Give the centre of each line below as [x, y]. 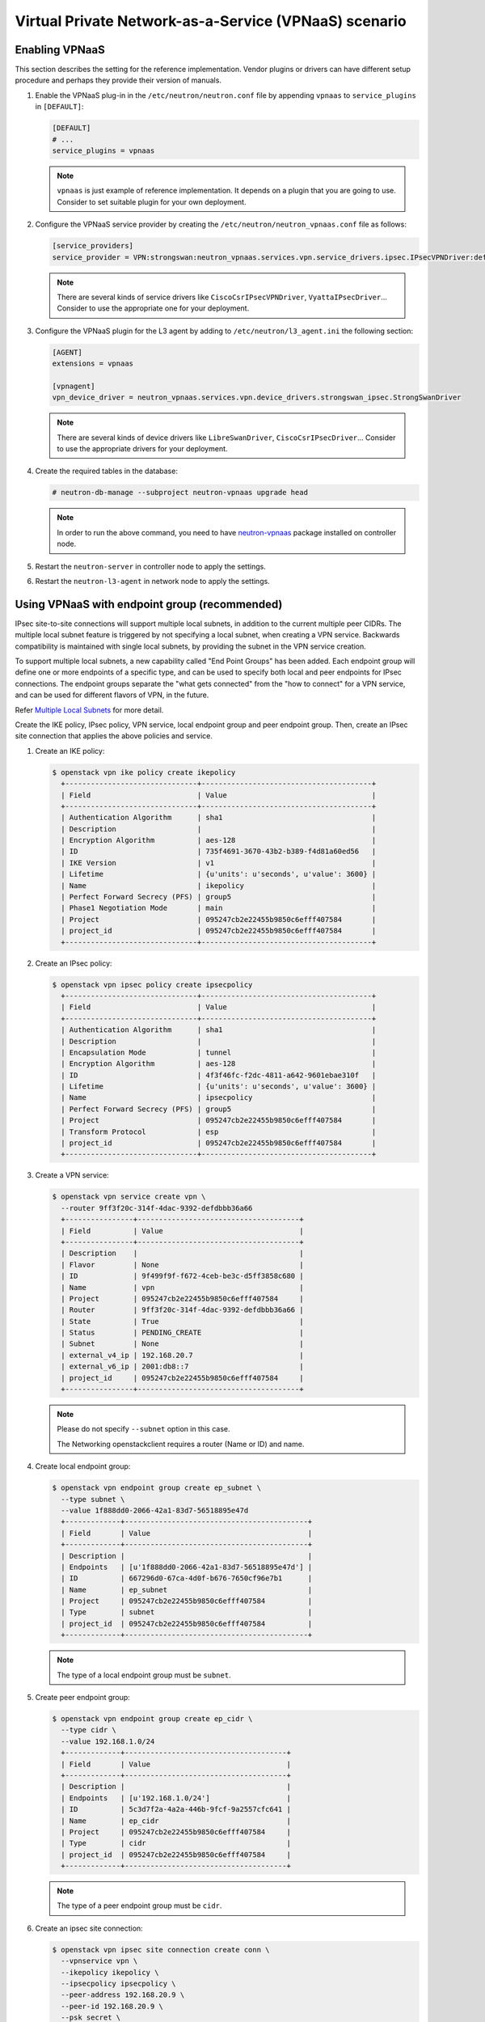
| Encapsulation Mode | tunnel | [219, 1052]
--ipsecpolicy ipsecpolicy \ [119, 1983]
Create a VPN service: [72, 1175]
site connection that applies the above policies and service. [114, 736]
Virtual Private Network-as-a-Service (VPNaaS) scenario [211, 21]
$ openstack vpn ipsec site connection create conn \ [161, 1950]
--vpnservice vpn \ [99, 1961]
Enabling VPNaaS [60, 50]
